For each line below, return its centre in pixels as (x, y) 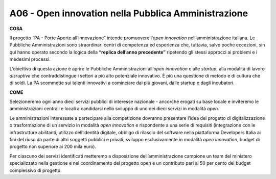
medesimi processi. (30, 59)
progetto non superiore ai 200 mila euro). (53, 147)
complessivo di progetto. (36, 170)
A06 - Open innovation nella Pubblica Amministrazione (129, 13)
